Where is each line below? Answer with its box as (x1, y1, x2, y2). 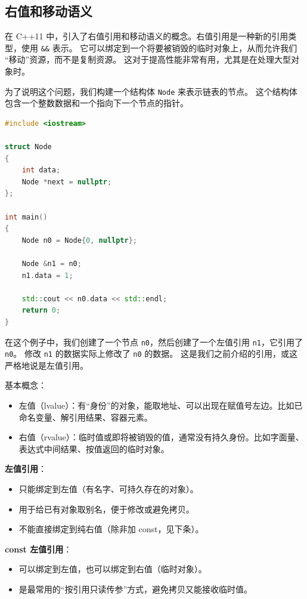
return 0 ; (21, 306, 61, 315)
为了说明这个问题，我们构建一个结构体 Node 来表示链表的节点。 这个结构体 (5, 85, 297, 97)
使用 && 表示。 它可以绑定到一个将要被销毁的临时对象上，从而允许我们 (21, 41, 297, 54)
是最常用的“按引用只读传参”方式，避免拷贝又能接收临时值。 (18, 583, 253, 595)
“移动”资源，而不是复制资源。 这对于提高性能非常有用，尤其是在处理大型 (5, 53, 291, 66)
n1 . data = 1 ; (21, 271, 73, 280)
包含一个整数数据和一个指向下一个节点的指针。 (5, 97, 188, 109)
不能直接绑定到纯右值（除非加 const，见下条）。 (18, 523, 204, 535)
